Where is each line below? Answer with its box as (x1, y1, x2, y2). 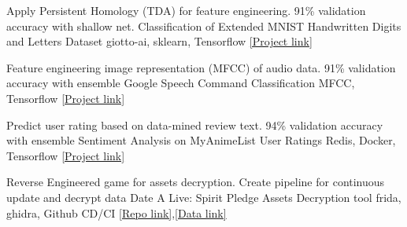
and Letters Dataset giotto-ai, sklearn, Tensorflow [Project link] (6, 33, 313, 49)
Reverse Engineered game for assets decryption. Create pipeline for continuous (6, 174, 385, 190)
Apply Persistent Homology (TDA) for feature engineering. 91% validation (6, 2, 366, 18)
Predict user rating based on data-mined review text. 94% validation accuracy (6, 116, 383, 133)
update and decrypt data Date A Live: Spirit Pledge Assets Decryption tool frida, (6, 189, 401, 205)
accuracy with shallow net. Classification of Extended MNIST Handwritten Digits (6, 17, 401, 34)
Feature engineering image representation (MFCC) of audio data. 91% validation (6, 59, 396, 75)
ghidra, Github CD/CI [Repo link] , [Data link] (6, 204, 227, 221)
